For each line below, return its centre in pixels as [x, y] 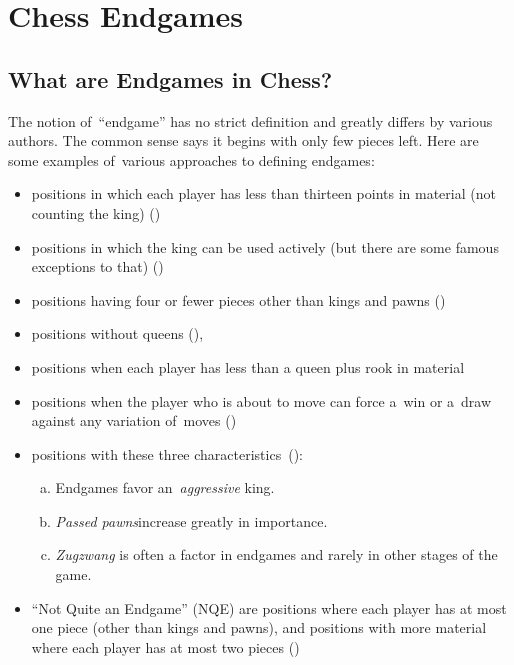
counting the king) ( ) [96, 212]
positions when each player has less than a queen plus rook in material [248, 366]
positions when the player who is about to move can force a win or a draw [261, 400]
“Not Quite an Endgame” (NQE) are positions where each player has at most [269, 607]
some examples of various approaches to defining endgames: [191, 159]
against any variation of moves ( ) [134, 420]
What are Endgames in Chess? [170, 78]
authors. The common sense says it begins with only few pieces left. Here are [243, 140]
